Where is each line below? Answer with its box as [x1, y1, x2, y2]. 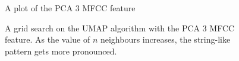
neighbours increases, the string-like [100, 33, 231, 46]
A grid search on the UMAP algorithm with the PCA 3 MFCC [5, 21, 235, 34]
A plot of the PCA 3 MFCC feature [5, 2, 136, 14]
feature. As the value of [5, 33, 90, 46]
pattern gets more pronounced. [5, 44, 117, 57]
